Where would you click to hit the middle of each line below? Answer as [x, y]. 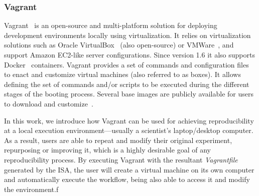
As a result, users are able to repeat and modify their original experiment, [118, 140]
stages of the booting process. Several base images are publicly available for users [129, 94]
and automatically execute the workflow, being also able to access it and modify [127, 179]
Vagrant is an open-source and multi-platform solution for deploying [111, 25]
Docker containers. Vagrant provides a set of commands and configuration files [126, 64]
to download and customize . [49, 103]
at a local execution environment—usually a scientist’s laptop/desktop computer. [129, 130]
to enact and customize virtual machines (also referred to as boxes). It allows [122, 74]
